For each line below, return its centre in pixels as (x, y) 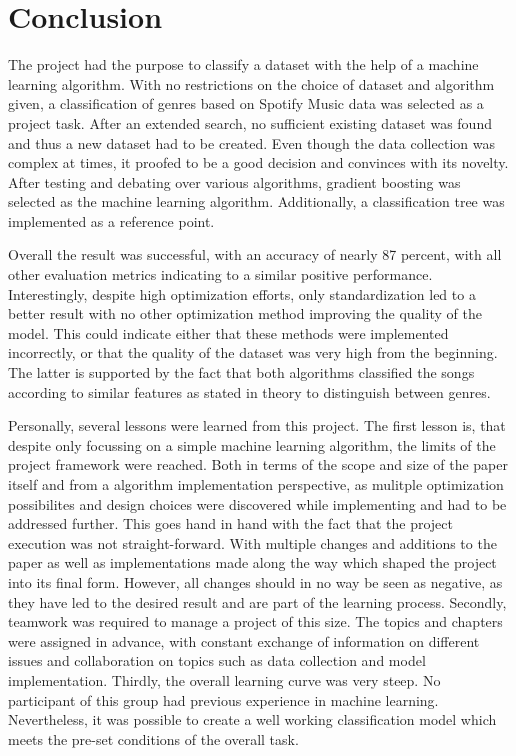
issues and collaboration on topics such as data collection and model (217, 660)
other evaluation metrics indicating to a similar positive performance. (220, 274)
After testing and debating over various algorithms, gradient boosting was (234, 181)
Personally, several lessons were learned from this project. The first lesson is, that (257, 425)
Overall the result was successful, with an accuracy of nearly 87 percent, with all (255, 254)
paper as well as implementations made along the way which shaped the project (252, 562)
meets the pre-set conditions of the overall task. (153, 738)
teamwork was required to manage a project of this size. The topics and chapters (255, 621)
